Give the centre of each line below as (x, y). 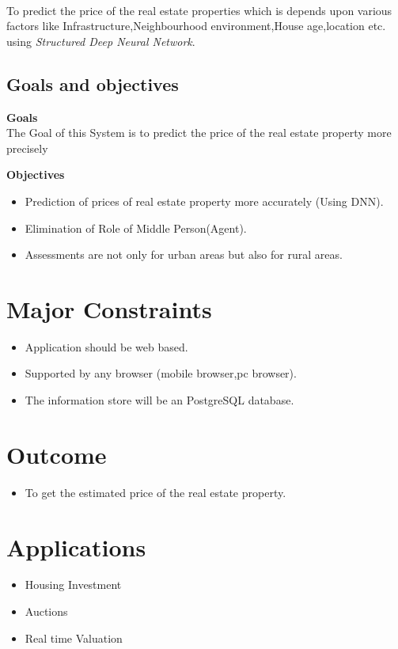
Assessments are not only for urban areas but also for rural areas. (184, 254)
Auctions (46, 611)
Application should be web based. (106, 346)
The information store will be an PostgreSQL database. (159, 400)
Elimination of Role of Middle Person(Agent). (136, 228)
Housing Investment (73, 584)
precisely (27, 148)
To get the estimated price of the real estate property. (155, 492)
